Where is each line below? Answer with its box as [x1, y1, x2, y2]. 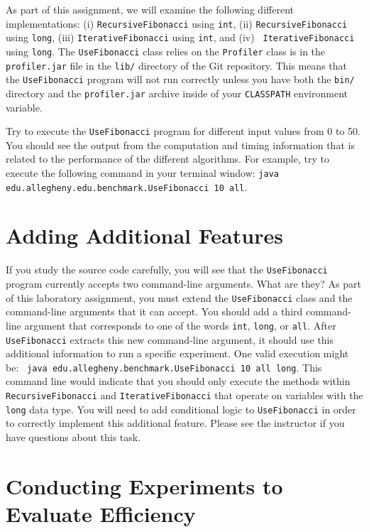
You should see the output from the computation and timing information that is [6, 137, 355, 152]
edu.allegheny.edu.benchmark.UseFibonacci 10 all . [6, 179, 248, 194]
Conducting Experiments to [6, 471, 283, 500]
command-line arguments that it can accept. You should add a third [6, 304, 303, 319]
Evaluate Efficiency [6, 499, 196, 528]
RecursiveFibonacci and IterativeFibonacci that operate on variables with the [6, 388, 363, 403]
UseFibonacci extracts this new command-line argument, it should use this [6, 332, 334, 347]
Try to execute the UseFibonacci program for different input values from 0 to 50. [6, 124, 360, 139]
